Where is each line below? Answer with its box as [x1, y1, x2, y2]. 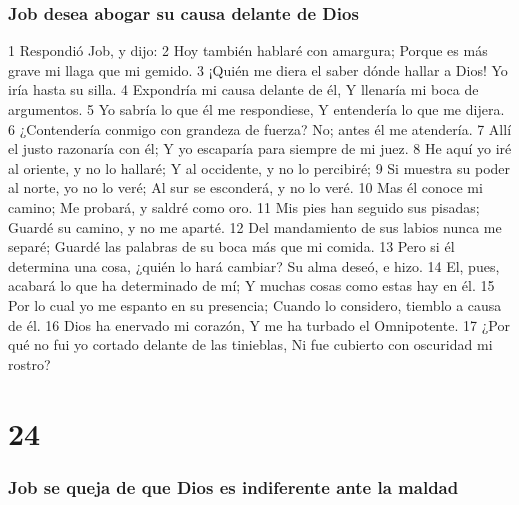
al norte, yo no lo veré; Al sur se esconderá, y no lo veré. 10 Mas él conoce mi [8, 177, 483, 198]
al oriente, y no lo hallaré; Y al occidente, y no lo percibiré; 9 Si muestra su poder [8, 157, 511, 178]
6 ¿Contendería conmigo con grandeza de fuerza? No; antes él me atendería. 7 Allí [8, 118, 512, 139]
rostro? [8, 353, 51, 374]
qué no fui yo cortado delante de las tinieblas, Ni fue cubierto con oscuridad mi [8, 334, 493, 355]
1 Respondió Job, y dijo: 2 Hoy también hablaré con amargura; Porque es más [8, 40, 488, 61]
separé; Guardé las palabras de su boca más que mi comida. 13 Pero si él [8, 236, 455, 257]
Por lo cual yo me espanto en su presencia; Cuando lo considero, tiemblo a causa [8, 294, 502, 315]
